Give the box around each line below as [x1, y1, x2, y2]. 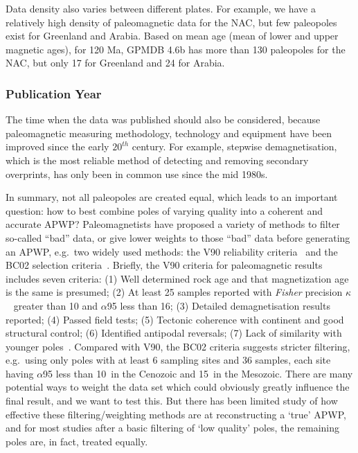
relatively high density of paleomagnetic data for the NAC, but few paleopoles [6, 15, 337, 29]
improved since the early [6, 139, 109, 154]
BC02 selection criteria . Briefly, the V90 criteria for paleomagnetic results [6, 258, 323, 272]
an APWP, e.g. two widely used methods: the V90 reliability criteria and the [6, 244, 338, 258]
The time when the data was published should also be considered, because [6, 112, 321, 127]
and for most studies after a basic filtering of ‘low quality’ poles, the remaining [6, 420, 340, 435]
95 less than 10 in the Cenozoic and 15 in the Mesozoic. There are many [43, 366, 353, 380]
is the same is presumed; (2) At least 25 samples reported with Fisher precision [6, 285, 343, 299]
